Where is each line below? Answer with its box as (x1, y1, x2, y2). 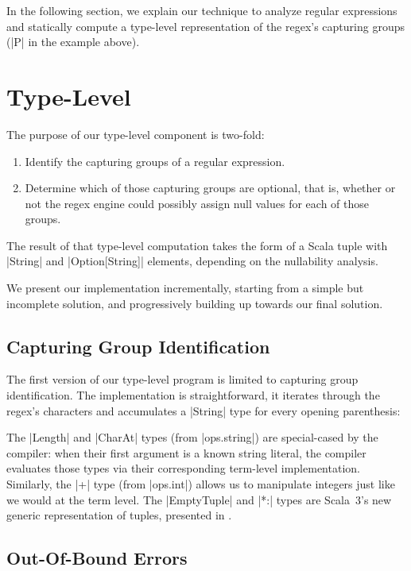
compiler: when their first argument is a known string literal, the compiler (6, 444, 366, 461)
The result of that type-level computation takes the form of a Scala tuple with (6, 237, 388, 253)
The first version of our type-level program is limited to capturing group (6, 371, 359, 388)
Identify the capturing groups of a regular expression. (25, 152, 285, 169)
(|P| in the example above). (6, 33, 140, 50)
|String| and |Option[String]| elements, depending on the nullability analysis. (6, 253, 378, 269)
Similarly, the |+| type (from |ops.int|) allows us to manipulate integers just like (6, 476, 395, 492)
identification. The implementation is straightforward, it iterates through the (6, 387, 380, 403)
